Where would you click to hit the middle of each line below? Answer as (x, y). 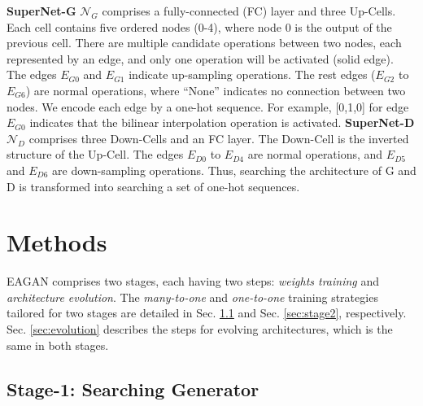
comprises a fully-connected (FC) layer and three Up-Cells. (249, 11)
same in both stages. (58, 345)
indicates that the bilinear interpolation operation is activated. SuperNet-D (222, 122)
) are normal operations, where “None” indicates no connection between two (216, 90)
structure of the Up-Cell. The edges (95, 154)
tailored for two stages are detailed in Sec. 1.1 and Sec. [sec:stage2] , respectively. (207, 313)
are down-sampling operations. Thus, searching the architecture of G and (234, 170)
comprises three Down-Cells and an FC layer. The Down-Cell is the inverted (219, 138)
